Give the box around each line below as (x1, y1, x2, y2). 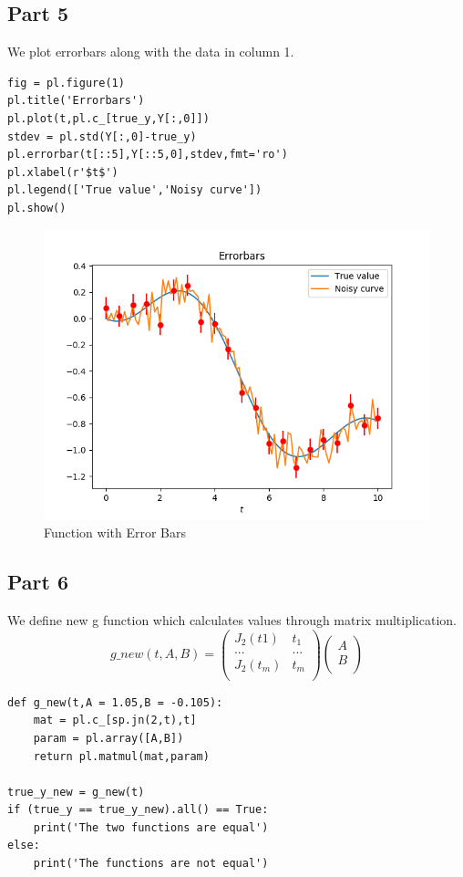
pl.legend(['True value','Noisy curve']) (7, 183, 262, 197)
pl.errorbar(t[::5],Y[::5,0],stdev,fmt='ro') (7, 148, 288, 162)
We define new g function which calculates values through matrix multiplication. (7, 610, 457, 629)
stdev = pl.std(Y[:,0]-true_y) (7, 130, 197, 143)
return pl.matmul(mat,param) (33, 749, 210, 763)
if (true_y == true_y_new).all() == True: (7, 803, 269, 817)
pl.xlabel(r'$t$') (7, 165, 118, 179)
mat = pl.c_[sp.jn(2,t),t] (33, 714, 197, 727)
